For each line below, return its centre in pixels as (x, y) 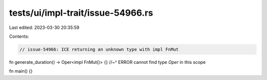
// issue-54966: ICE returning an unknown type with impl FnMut (99, 49)
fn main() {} (21, 71)
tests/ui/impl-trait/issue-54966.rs (81, 13)
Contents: (19, 36)
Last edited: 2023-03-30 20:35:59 (44, 27)
